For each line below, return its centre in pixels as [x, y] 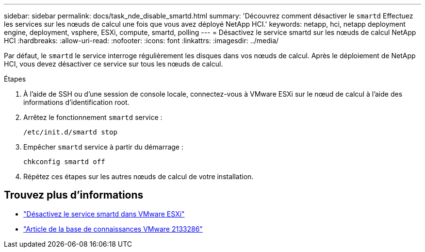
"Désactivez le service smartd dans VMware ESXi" [104, 214]
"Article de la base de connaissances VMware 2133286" [113, 229]
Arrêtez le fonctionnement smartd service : [93, 117]
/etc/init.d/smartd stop [70, 132]
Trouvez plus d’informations [74, 195]
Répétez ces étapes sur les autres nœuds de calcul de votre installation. [139, 176]
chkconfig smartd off [64, 162]
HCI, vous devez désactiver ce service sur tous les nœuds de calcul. [114, 64]
